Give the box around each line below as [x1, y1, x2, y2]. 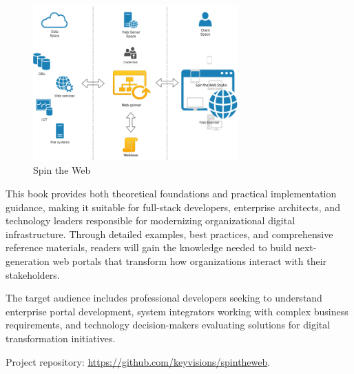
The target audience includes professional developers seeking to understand [6, 291, 322, 305]
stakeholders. [6, 267, 60, 282]
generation [6, 254, 50, 268]
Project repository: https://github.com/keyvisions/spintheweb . [6, 354, 271, 368]
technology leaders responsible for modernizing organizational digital [6, 213, 295, 228]
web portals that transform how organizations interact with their [52, 254, 327, 268]
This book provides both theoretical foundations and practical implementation [6, 186, 337, 201]
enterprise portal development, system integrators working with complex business [6, 304, 348, 318]
